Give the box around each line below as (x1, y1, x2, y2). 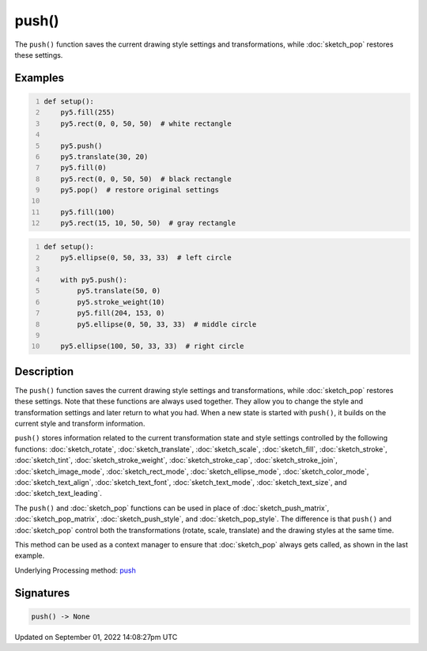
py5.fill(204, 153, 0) (77, 308, 165, 318)
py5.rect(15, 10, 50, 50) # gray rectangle (60, 218, 236, 228)
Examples (14, 71, 65, 85)
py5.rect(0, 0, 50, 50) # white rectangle (60, 119, 232, 128)
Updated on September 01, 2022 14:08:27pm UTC (14, 632, 178, 642)
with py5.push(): (60, 275, 128, 284)
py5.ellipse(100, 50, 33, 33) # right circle (60, 342, 244, 351)
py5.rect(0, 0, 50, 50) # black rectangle (60, 174, 232, 184)
